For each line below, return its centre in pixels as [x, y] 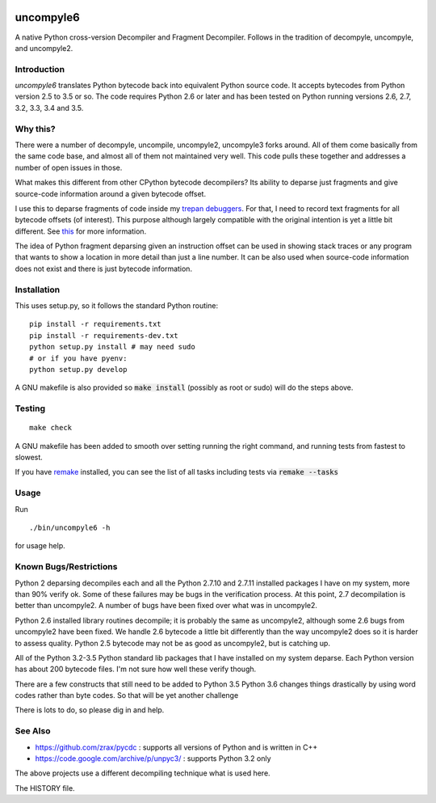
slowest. [29, 458]
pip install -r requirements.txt [95, 324]
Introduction [40, 69]
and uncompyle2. [44, 48]
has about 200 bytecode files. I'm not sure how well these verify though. [136, 669]
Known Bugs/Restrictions [66, 567]
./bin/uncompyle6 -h [70, 528]
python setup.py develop [78, 369]
